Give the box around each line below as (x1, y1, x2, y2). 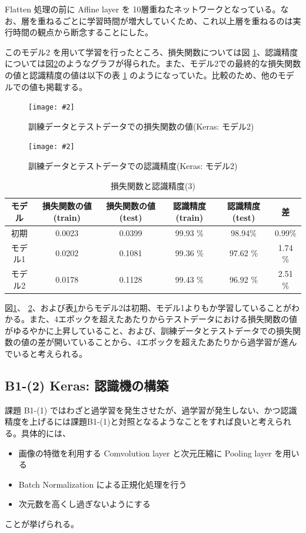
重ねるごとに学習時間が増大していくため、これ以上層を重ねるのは (37, 14, 293, 27)
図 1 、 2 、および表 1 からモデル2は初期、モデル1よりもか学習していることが (5, 301, 291, 313)
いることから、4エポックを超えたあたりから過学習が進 (78, 336, 289, 348)
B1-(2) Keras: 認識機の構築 (5, 376, 169, 395)
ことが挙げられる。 (5, 517, 79, 529)
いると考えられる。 (12, 347, 87, 360)
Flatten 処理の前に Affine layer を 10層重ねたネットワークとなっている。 (5, 3, 281, 15)
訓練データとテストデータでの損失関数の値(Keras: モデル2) (28, 120, 254, 132)
